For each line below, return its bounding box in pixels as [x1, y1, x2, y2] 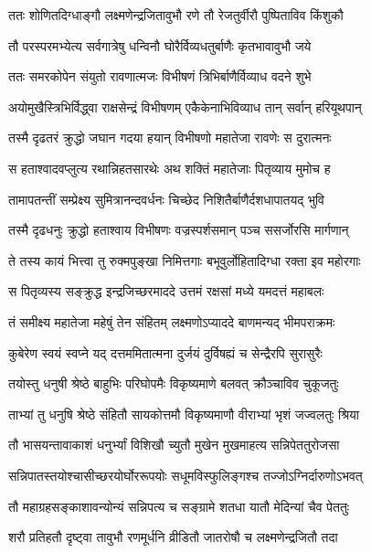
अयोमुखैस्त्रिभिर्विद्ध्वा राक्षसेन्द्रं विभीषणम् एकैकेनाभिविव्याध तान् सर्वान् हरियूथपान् [8, 97, 362, 116]
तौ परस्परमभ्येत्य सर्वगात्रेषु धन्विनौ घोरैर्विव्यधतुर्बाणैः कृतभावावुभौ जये [8, 36, 312, 55]
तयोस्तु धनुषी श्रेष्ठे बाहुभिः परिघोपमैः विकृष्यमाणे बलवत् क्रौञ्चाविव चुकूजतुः [8, 374, 339, 393]
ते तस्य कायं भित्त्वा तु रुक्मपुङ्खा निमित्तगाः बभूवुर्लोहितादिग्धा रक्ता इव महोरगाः [8, 250, 361, 270]
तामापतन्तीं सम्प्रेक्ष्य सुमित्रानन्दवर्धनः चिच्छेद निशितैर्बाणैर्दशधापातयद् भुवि [8, 189, 324, 208]
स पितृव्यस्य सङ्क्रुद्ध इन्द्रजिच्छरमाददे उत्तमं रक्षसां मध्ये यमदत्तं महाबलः [8, 282, 324, 301]
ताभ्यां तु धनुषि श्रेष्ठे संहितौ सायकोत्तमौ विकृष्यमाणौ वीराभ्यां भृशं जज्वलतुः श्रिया [8, 404, 359, 423]
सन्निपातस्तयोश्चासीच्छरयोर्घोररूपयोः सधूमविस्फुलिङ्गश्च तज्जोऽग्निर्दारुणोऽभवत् [8, 465, 363, 484]
